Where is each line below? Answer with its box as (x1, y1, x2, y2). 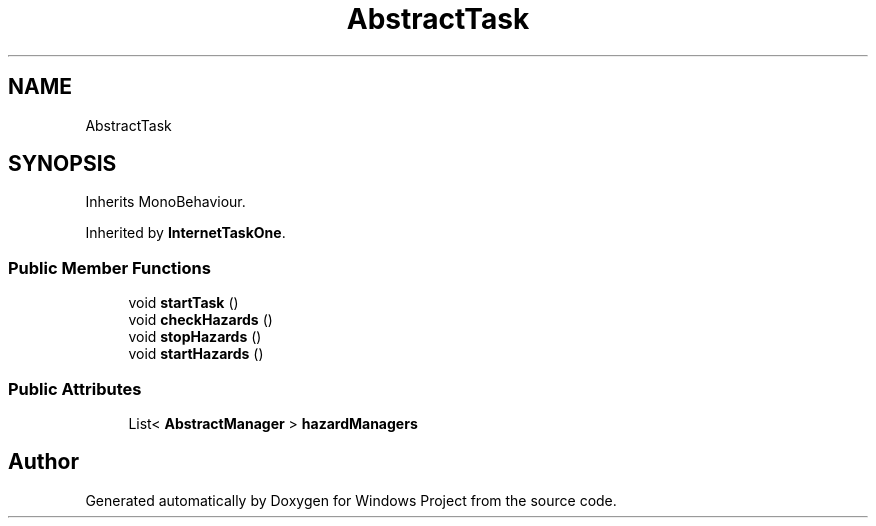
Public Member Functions (8, 257, 211, 278)
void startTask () (128, 294, 239, 312)
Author (8, 449, 79, 475)
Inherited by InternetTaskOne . (85, 224, 286, 242)
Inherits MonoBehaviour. (85, 193, 246, 211)
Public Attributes (8, 378, 142, 399)
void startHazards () (128, 345, 264, 363)
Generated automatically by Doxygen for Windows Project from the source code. (85, 491, 617, 509)
